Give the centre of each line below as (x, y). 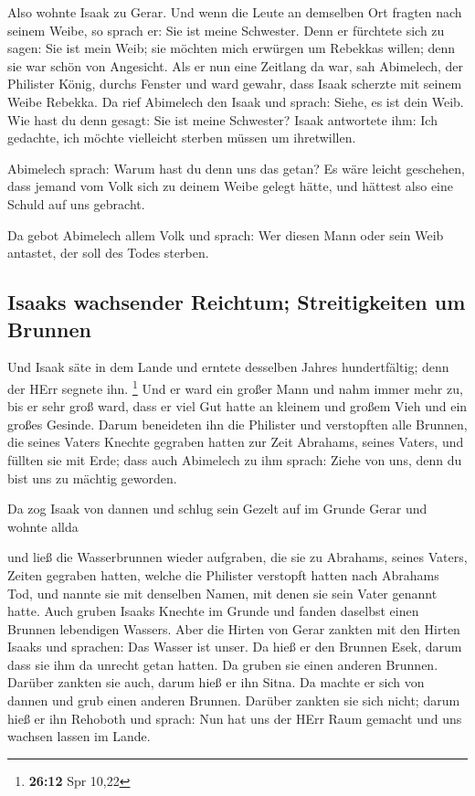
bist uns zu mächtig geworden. (92, 478)
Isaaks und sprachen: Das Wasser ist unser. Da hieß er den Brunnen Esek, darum (235, 647)
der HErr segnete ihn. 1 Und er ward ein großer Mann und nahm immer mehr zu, (235, 387)
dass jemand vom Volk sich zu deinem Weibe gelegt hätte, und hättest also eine (231, 186)
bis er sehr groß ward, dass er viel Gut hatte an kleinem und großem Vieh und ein (237, 406)
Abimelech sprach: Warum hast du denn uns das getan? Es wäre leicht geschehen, (236, 168)
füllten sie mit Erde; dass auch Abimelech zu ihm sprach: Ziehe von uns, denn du (235, 459)
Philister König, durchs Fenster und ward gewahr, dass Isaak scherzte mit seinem (235, 84)
